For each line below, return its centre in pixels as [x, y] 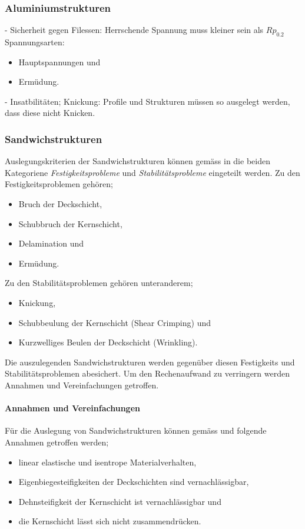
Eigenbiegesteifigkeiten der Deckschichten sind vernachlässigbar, [134, 482]
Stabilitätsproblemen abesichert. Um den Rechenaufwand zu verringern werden [147, 373]
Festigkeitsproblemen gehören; [59, 184]
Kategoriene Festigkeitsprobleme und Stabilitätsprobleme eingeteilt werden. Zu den [152, 172]
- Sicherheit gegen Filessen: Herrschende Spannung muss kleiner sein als [134, 30]
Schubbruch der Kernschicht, [70, 223]
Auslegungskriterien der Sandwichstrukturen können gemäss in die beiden [137, 161]
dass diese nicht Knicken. [50, 113]
